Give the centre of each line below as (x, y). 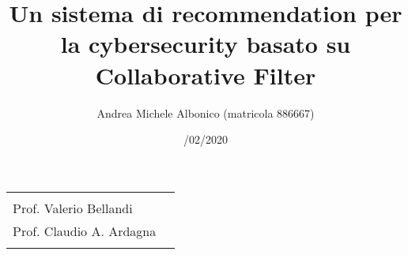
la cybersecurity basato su (206, 44)
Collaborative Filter (206, 75)
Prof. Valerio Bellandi (73, 208)
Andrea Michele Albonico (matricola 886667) (206, 112)
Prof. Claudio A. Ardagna (85, 231)
